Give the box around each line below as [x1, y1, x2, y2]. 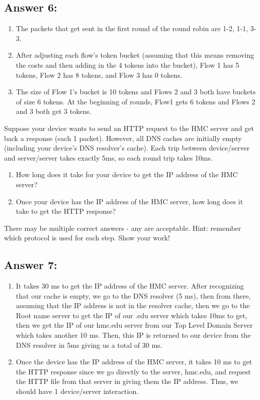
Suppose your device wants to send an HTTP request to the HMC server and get [4, 122, 254, 133]
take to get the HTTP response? [16, 206, 116, 216]
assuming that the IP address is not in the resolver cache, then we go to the [16, 300, 250, 311]
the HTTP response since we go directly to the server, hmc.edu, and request [16, 366, 251, 376]
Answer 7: [4, 257, 57, 273]
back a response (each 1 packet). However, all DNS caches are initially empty [4, 132, 242, 143]
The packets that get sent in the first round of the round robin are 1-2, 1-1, [16, 23, 248, 34]
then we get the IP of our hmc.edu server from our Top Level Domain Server [16, 320, 253, 330]
